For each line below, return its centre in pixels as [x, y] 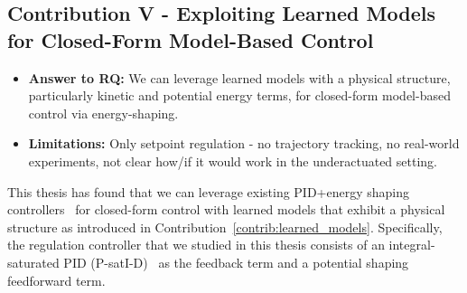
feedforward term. [56, 280]
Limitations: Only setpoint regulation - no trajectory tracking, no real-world [244, 143]
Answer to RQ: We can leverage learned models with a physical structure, [239, 77]
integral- [412, 245]
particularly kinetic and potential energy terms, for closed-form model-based [239, 95]
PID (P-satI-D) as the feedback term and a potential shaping [236, 262]
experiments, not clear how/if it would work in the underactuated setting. [233, 161]
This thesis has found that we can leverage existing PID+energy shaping [209, 191]
